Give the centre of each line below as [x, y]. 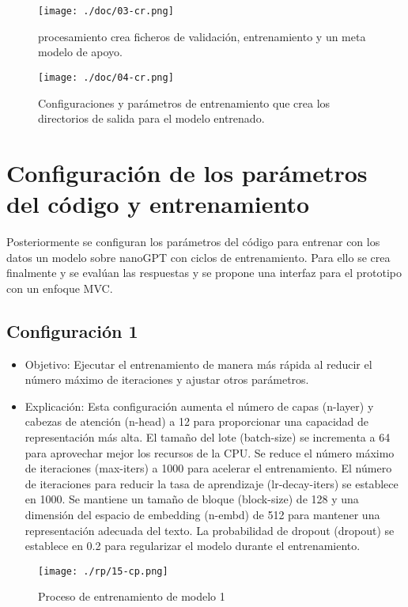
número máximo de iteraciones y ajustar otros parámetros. [167, 379]
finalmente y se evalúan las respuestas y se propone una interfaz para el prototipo [204, 273]
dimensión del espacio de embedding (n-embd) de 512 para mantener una [202, 514]
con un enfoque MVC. [60, 288]
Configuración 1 [72, 330]
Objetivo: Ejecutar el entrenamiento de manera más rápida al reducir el [198, 364]
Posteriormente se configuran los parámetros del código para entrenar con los [193, 241]
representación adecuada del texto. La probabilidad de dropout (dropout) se [210, 530]
